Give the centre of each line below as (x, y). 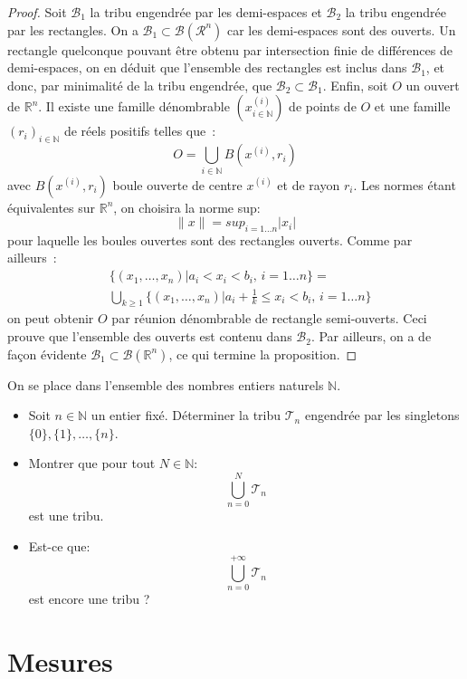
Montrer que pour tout (92, 463)
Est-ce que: (59, 545)
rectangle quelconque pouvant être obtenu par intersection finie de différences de (230, 49)
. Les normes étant (405, 184)
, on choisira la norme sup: (187, 207)
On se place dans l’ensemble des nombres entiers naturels (166, 384)
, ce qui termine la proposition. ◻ (263, 354)
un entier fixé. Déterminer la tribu (186, 415)
